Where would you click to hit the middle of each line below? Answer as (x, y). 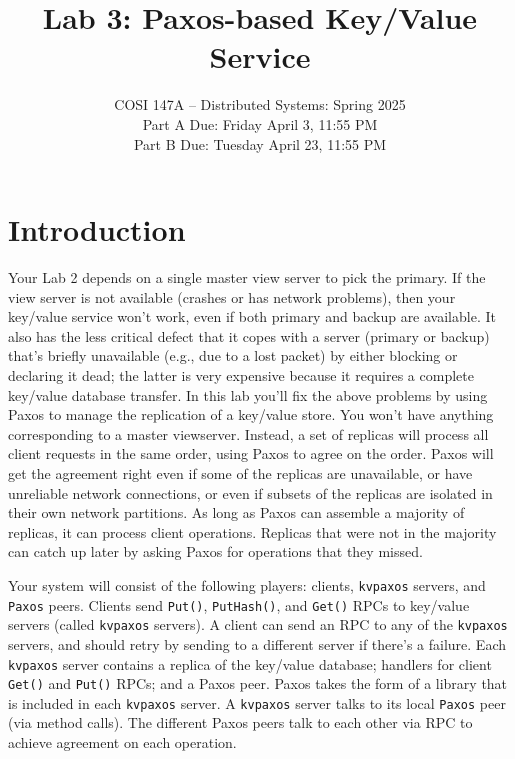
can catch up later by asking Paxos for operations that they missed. (215, 551)
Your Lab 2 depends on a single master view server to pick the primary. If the (247, 277)
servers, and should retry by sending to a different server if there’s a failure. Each (257, 643)
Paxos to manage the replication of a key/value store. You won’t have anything (251, 414)
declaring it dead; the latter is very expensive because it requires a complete (241, 375)
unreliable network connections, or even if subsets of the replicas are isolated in (250, 492)
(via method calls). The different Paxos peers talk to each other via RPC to (240, 722)
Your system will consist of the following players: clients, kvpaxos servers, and (247, 584)
